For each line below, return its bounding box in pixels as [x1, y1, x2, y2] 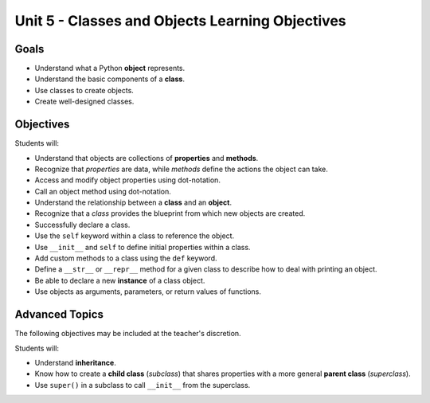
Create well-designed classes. [34, 96, 135, 107]
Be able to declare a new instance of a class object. [34, 276, 205, 285]
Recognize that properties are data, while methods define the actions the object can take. [34, 164, 328, 174]
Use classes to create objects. [34, 85, 135, 95]
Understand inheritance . [34, 358, 117, 367]
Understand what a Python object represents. [34, 64, 186, 73]
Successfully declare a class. [34, 220, 131, 229]
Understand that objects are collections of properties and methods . [34, 153, 259, 162]
